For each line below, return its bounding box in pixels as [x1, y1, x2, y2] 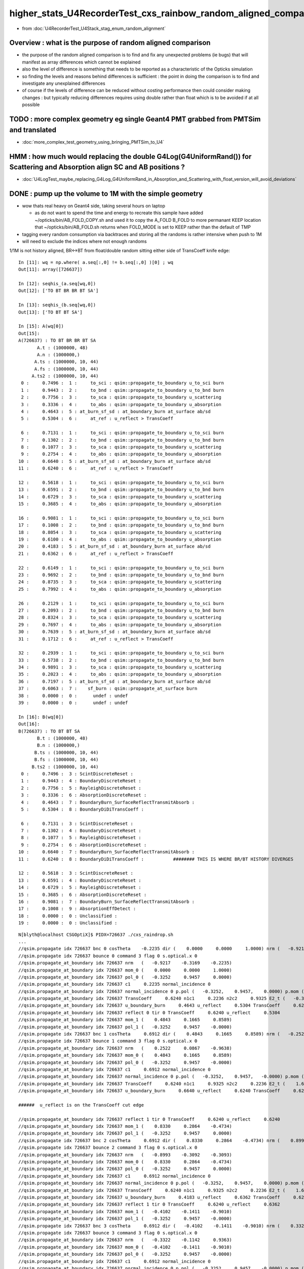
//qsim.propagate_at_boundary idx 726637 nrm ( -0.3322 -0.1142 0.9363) [18, 1237, 233, 1243]
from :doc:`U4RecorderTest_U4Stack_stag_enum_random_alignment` [22, 25, 166, 31]
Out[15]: [18, 330, 40, 336]
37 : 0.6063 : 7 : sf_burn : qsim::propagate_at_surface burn [18, 686, 198, 691]
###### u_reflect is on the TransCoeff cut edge [18, 1102, 144, 1108]
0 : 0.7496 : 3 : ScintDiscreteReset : [21, 771, 134, 777]
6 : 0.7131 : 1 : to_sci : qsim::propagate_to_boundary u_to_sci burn [21, 430, 224, 436]
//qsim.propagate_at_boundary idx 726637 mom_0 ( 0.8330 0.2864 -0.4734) [18, 1159, 233, 1165]
